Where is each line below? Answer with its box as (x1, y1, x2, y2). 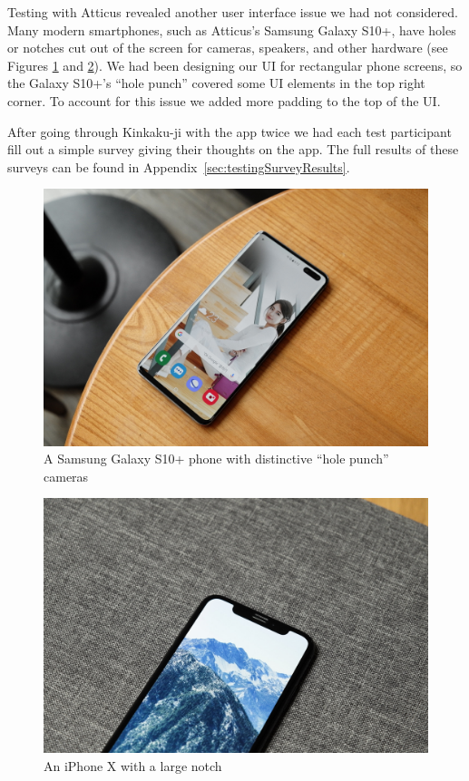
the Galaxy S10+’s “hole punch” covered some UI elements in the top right (7, 73, 425, 93)
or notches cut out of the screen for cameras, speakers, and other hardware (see (7, 38, 448, 57)
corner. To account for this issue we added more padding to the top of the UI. (7, 91, 441, 110)
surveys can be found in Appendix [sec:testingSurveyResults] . (7, 157, 350, 176)
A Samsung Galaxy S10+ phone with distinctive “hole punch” (44, 449, 389, 468)
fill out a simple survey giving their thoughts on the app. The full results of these (7, 140, 459, 159)
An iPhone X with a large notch (44, 756, 222, 775)
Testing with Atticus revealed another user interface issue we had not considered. (7, 3, 458, 21)
